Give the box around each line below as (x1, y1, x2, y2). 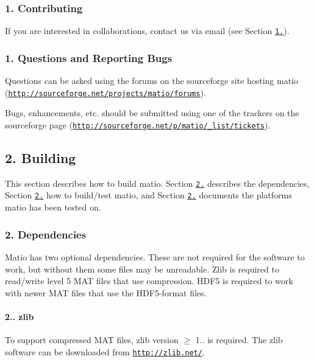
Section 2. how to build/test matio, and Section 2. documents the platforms (5, 189, 292, 201)
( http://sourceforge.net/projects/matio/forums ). (5, 86, 206, 99)
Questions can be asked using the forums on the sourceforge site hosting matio (5, 74, 298, 87)
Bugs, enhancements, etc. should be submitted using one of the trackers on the (5, 106, 299, 119)
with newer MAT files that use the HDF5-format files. (5, 286, 207, 299)
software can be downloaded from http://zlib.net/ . (5, 345, 205, 358)
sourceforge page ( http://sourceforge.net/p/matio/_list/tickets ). (5, 118, 271, 131)
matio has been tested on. (5, 201, 101, 214)
